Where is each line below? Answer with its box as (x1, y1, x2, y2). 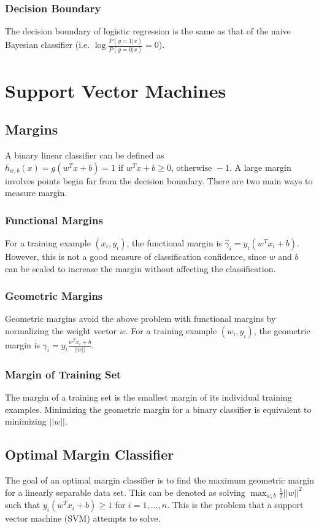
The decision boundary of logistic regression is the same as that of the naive (5, 25, 291, 37)
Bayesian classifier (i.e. (5, 38, 90, 51)
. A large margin (229, 160, 291, 173)
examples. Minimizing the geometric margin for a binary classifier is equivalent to (5, 402, 312, 415)
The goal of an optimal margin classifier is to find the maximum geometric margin (5, 474, 314, 487)
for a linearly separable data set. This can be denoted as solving (5, 485, 245, 498)
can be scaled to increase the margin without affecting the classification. (5, 262, 276, 275)
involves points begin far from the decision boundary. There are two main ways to (5, 174, 313, 187)
